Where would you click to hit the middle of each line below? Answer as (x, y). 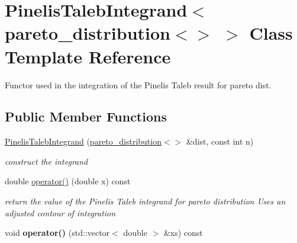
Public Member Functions (86, 116)
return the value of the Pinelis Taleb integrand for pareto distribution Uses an (145, 201)
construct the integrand (46, 161)
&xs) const (183, 233)
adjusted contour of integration (60, 212)
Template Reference (88, 56)
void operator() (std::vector (57, 233)
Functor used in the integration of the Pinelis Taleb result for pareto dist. (138, 84)
